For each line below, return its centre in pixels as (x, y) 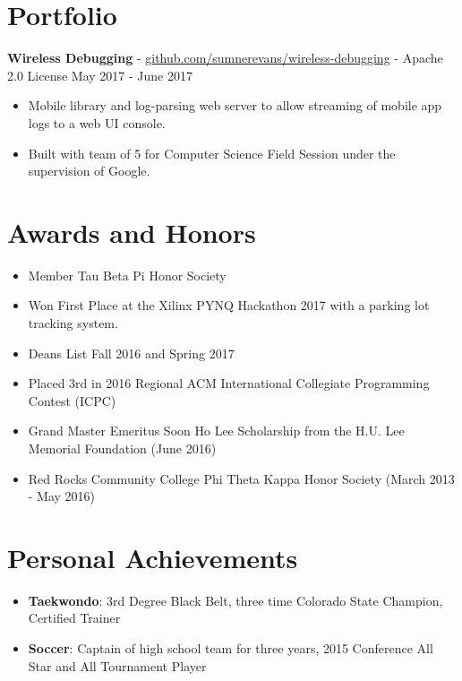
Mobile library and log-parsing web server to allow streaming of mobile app (235, 105)
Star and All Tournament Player (117, 665)
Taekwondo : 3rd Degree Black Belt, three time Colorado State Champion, (235, 600)
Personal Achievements (153, 557)
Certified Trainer (74, 618)
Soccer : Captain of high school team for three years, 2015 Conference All (231, 648)
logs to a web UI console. (97, 122)
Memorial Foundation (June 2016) (122, 448)
